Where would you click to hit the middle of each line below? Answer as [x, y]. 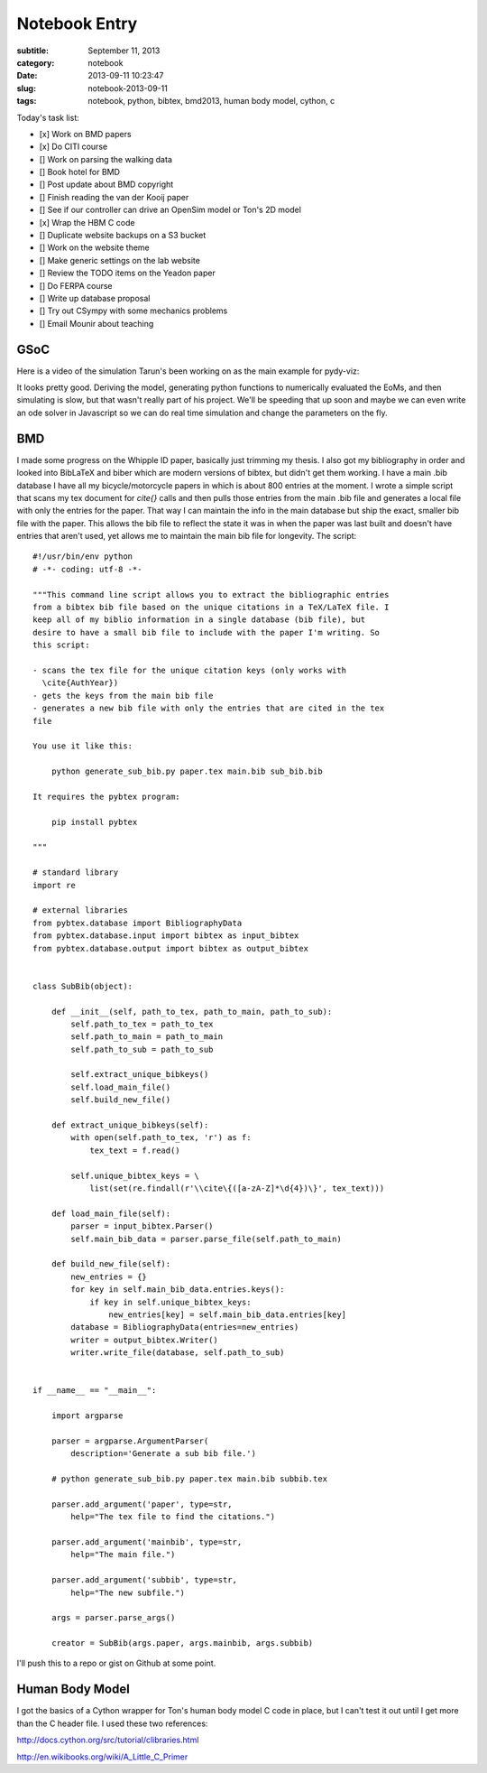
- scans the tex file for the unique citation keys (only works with [190, 670]
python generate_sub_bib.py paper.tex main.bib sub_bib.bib [187, 771]
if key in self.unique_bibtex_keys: [170, 1302]
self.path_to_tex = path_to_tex [142, 1024]
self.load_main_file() [121, 1087]
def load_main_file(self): [111, 1213]
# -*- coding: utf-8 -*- [87, 569]
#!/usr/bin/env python [83, 557]
